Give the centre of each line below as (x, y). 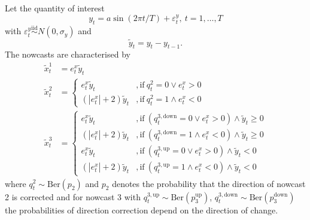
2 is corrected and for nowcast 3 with (73, 196)
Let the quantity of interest (55, 8)
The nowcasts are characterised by (68, 54)
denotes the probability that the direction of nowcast (209, 183)
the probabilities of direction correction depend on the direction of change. (142, 210)
